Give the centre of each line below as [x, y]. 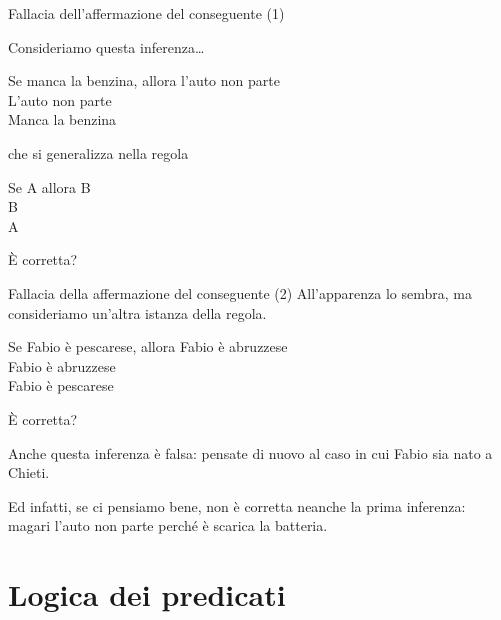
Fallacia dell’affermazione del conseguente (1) [146, 13]
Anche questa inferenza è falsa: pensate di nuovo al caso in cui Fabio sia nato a [250, 452]
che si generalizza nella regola [98, 152]
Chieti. [29, 472]
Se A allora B [49, 186]
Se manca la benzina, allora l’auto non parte [144, 80]
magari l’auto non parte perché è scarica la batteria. [168, 525]
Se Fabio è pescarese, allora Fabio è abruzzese [148, 346]
